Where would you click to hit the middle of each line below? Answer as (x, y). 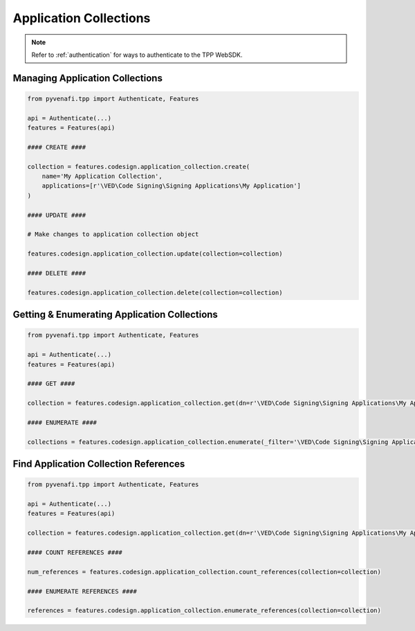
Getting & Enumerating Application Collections (115, 315)
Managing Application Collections (87, 78)
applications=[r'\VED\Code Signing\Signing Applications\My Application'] (171, 186)
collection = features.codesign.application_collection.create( (139, 167)
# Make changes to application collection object (113, 234)
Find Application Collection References (99, 464)
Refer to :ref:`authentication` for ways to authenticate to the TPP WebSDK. (137, 55)
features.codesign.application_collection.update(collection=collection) (155, 254)
